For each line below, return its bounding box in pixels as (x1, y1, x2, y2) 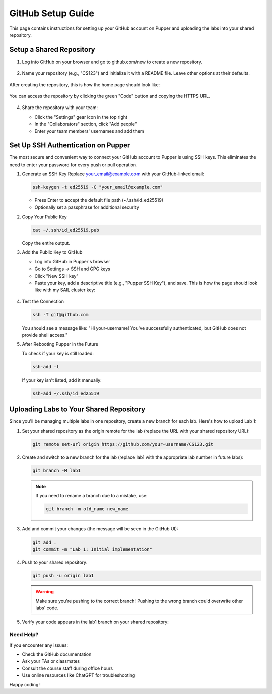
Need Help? (9, 631, 39, 638)
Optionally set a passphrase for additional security (34, 204, 140, 210)
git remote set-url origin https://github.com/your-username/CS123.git (32, 441, 214, 447)
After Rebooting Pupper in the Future (22, 341, 98, 347)
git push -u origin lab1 (32, 573, 94, 579)
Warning (35, 589, 54, 595)
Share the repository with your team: (22, 104, 98, 111)
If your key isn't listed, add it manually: (22, 377, 102, 383)
